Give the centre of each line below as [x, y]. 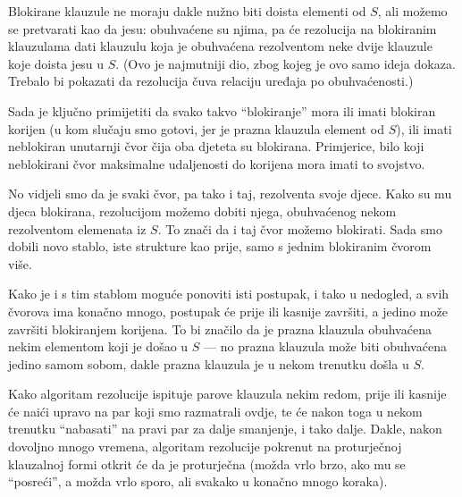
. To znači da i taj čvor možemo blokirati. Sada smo [300, 228]
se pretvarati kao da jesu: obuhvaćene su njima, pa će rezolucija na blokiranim [223, 28]
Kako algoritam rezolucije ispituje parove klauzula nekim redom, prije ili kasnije [227, 394]
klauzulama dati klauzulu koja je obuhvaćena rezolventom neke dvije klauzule [220, 46]
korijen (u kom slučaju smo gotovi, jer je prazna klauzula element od [197, 128]
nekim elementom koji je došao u [98, 346]
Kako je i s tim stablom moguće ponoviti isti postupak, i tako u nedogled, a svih [229, 294]
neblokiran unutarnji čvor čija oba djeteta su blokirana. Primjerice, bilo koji [216, 146]
